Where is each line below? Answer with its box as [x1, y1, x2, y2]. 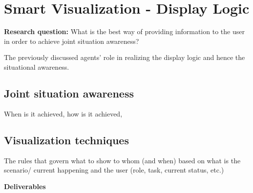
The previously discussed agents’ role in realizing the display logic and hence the [4, 52, 245, 62]
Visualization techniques [4, 132, 129, 147]
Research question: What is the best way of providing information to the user [4, 26, 245, 37]
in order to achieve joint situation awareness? [4, 36, 139, 46]
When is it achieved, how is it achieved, [4, 108, 123, 118]
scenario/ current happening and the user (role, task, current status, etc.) [4, 165, 224, 175]
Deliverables [4, 181, 46, 191]
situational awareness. [4, 61, 69, 72]
